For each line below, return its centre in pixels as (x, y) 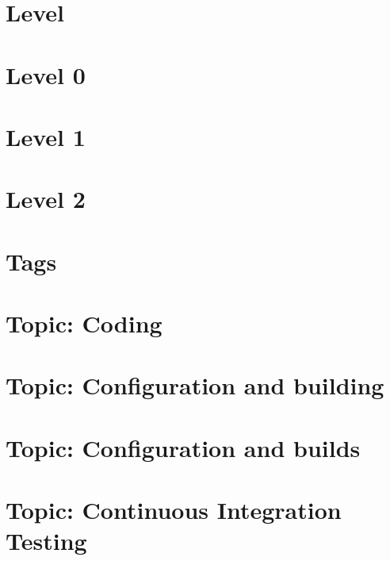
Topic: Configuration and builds (183, 447)
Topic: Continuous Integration (174, 510)
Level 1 (46, 136)
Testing (46, 541)
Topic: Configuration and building (195, 385)
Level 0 (46, 74)
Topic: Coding (84, 323)
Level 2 (46, 199)
